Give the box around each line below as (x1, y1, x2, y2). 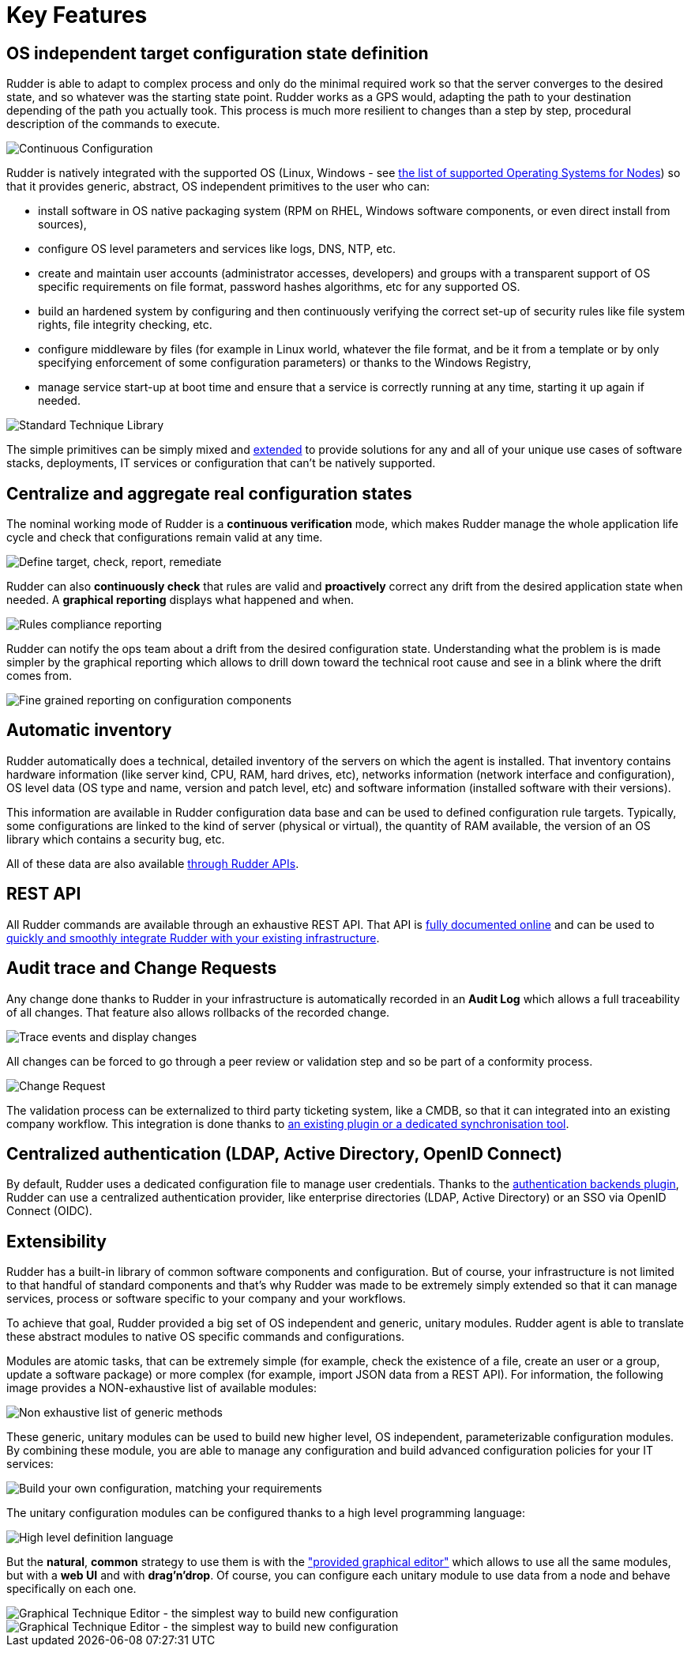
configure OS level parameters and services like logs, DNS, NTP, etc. (38, 242, 396, 256)
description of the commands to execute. (6, 117, 220, 131)
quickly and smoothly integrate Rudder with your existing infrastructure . (6, 930, 380, 945)
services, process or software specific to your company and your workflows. (6, 1292, 406, 1306)
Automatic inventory (6, 720, 172, 741)
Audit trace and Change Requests (6, 958, 277, 979)
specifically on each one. (6, 1582, 137, 1596)
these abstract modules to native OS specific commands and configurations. (6, 1330, 405, 1344)
